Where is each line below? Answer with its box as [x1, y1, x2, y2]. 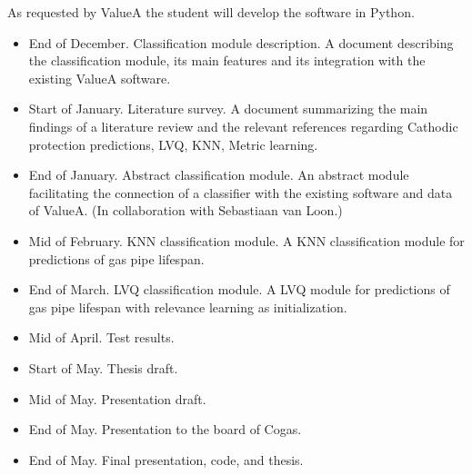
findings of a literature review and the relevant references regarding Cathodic [28, 116, 458, 135]
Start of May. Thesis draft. [28, 358, 178, 377]
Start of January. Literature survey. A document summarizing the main [28, 99, 428, 118]
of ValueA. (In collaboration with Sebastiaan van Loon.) [28, 201, 343, 220]
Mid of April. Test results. [28, 328, 175, 347]
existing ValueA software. [28, 68, 171, 87]
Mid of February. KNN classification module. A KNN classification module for [28, 231, 465, 250]
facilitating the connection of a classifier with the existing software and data [28, 183, 453, 202]
